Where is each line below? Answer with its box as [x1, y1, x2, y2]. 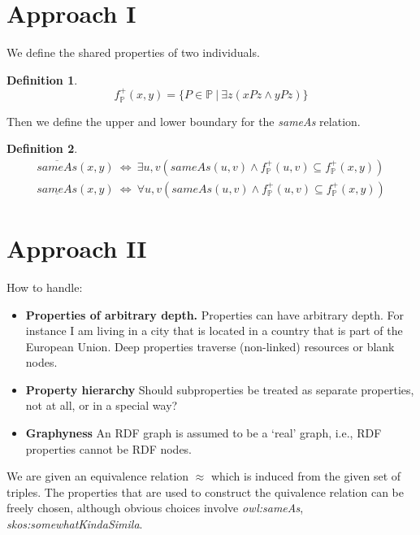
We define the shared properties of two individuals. [6, 44, 260, 61]
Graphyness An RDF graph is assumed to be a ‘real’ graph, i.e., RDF [25, 424, 382, 441]
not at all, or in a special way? [25, 397, 178, 414]
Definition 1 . [6, 71, 78, 88]
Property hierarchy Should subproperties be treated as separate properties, [25, 381, 414, 398]
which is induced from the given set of [210, 468, 401, 485]
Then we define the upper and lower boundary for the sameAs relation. [6, 112, 361, 129]
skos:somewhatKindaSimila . [6, 515, 143, 533]
